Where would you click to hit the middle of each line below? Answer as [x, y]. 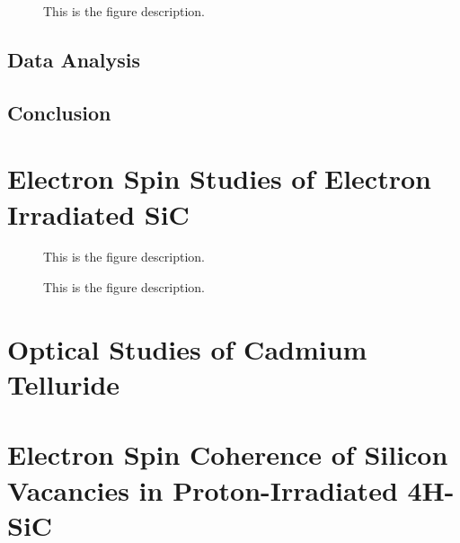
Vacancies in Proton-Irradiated [203, 490]
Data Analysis [74, 59]
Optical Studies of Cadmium [187, 348]
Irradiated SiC [98, 214]
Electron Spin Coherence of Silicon [228, 454]
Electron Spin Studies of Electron [219, 178]
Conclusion [59, 112]
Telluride [64, 384]
